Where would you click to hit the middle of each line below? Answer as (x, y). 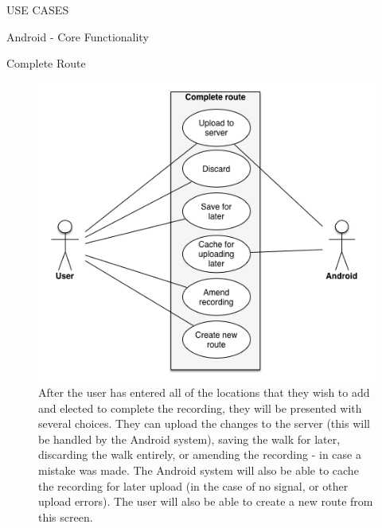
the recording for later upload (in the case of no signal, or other (193, 485)
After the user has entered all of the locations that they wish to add (204, 392)
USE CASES (38, 10)
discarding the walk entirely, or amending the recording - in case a (200, 454)
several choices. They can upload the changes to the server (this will (204, 423)
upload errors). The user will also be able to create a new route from (206, 501)
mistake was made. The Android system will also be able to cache (199, 470)
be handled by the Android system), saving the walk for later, (189, 439)
